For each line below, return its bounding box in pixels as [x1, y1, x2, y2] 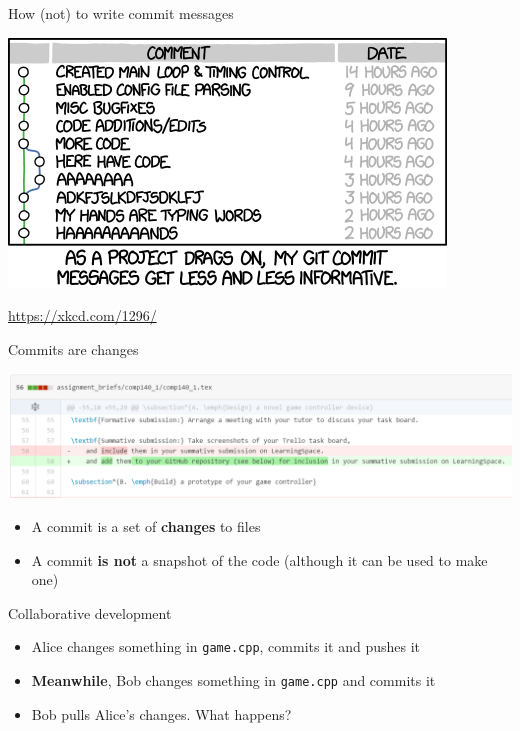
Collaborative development [8, 602, 172, 623]
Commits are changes [8, 338, 139, 359]
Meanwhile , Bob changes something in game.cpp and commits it [31, 670, 436, 691]
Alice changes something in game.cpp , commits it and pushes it [31, 636, 420, 657]
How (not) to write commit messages [8, 3, 234, 23]
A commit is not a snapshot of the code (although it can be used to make [31, 549, 488, 570]
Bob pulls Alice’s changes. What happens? [31, 703, 292, 724]
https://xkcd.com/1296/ [8, 305, 157, 326]
